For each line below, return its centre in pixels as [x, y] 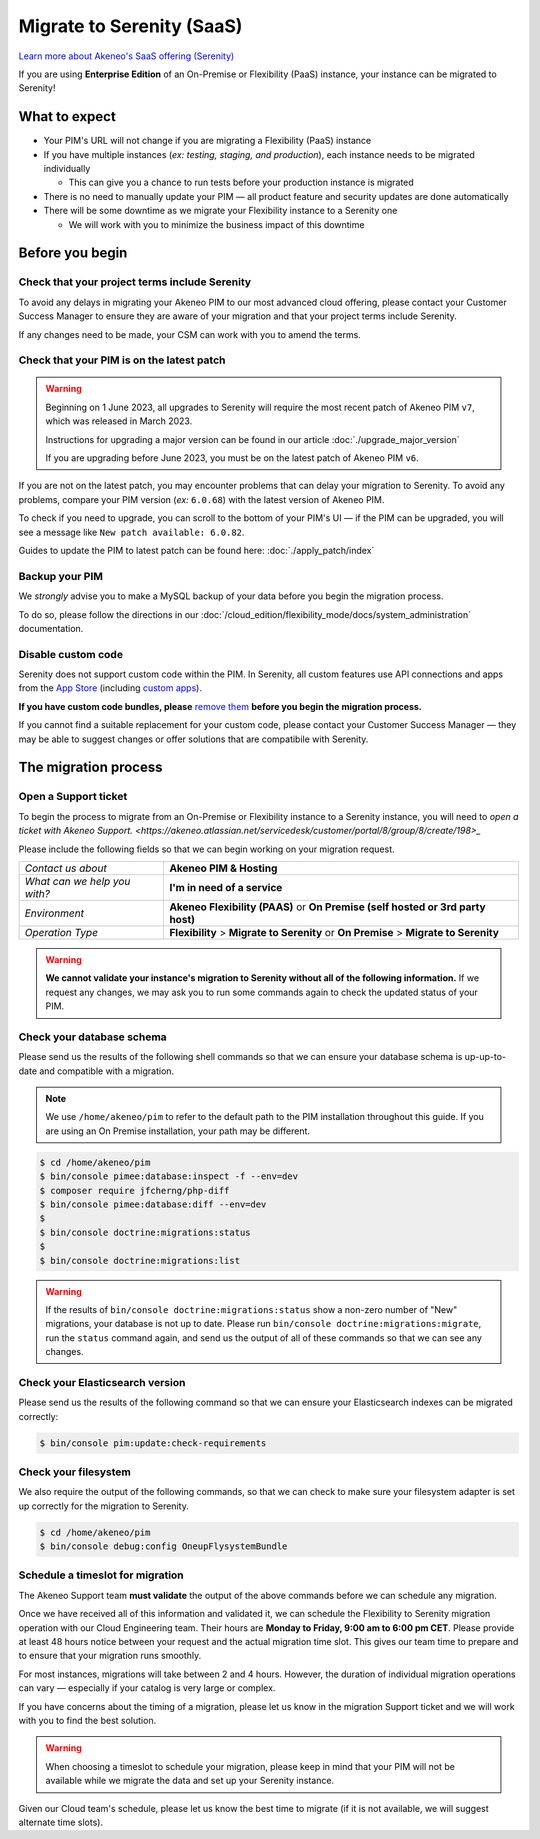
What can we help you [77, 881]
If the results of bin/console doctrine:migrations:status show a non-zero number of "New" [251, 1309]
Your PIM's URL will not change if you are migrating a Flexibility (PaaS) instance [207, 141]
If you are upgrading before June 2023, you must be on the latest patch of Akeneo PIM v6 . [232, 458]
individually [67, 169]
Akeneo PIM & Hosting [223, 868]
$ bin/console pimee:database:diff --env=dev [153, 1204]
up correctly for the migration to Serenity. [103, 1506]
